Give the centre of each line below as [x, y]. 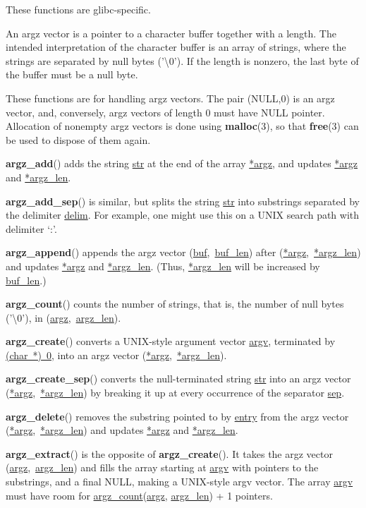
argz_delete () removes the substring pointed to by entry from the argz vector [177, 416]
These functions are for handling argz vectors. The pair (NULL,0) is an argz [170, 98]
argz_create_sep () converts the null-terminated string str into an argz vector [178, 379]
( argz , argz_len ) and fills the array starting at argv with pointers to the [162, 467]
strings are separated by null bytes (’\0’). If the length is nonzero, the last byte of [182, 60]
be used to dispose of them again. [78, 139]
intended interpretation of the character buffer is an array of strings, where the [176, 47]
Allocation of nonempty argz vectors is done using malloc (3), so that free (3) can [182, 126]
